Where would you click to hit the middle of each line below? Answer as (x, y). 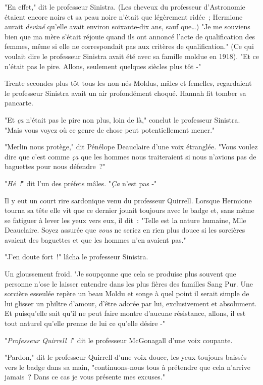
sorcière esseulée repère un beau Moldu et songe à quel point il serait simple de (127, 293)
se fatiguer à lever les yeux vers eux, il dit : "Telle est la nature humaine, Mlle (125, 220)
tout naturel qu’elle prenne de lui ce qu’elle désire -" (85, 323)
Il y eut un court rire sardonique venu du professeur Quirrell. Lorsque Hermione (128, 200)
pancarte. (19, 103)
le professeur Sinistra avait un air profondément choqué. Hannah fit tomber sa (125, 93)
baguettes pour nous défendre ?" (55, 166)
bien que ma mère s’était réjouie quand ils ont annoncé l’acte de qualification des (130, 36)
